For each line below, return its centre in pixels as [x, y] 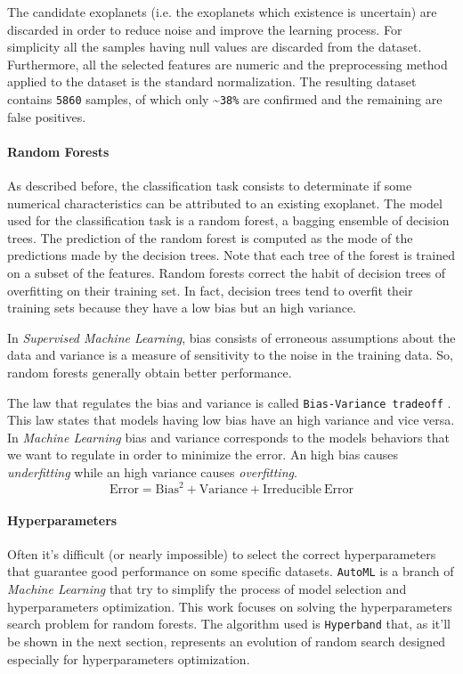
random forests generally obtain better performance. [150, 372]
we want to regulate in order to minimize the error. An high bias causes [203, 455]
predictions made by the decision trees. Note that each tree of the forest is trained [231, 255]
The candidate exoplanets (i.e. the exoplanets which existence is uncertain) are [222, 12]
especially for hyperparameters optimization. [129, 658]
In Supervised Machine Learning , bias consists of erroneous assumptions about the [231, 337]
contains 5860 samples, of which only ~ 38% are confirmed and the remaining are [225, 98]
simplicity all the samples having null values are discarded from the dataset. [215, 47]
